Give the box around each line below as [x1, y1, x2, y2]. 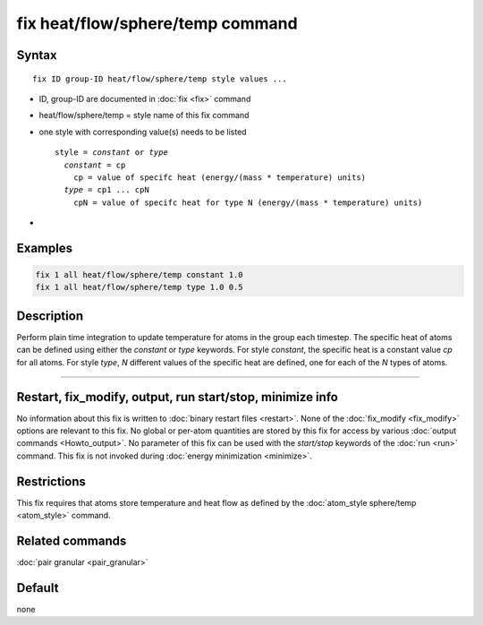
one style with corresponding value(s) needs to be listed [38, 126, 247, 137]
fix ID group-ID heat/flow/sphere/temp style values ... [32, 73, 288, 84]
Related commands [16, 533, 127, 548]
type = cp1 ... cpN [64, 184, 149, 195]
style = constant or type [55, 148, 169, 158]
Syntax [16, 47, 57, 63]
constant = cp [64, 159, 126, 170]
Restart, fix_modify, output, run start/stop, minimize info [16, 390, 339, 405]
